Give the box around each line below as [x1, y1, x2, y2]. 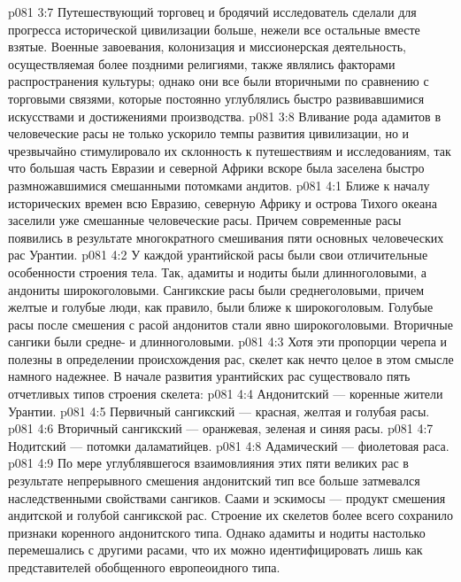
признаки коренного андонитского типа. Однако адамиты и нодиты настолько [8, 523, 426, 541]
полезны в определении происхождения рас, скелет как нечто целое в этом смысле [8, 349, 454, 368]
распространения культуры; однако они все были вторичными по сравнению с [8, 72, 429, 90]
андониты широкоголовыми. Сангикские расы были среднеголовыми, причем [8, 280, 425, 299]
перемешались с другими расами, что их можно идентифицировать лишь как [8, 540, 423, 559]
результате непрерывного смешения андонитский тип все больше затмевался [8, 471, 420, 490]
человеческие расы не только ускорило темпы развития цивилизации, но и [8, 124, 410, 143]
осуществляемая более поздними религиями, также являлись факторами [8, 54, 396, 73]
